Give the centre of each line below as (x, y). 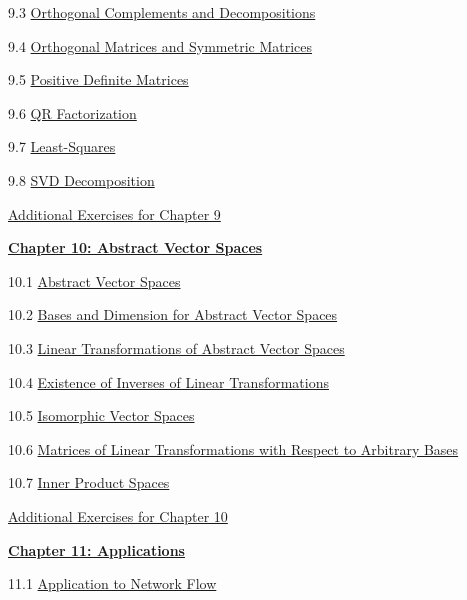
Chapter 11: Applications (96, 549)
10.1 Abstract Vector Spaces (94, 280)
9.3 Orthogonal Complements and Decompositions (162, 12)
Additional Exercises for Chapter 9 (114, 213)
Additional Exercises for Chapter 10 (118, 515)
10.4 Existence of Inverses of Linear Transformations (168, 381)
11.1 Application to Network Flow (112, 583)
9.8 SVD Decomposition (81, 179)
